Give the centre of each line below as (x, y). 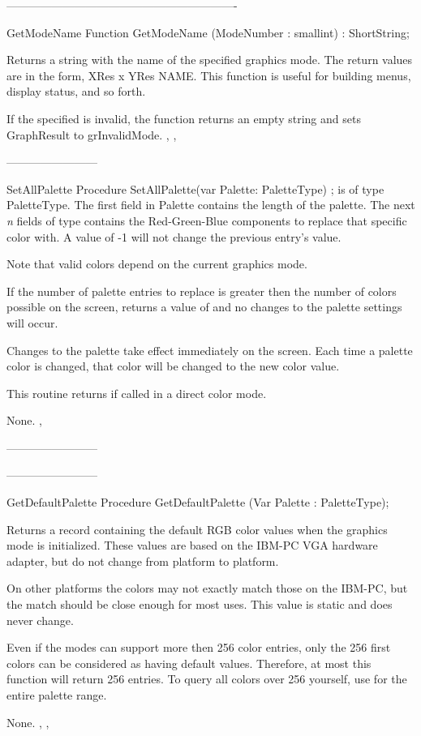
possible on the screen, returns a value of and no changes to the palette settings (204, 307)
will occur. (32, 322)
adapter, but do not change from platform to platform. (143, 561)
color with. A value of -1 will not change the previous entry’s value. (174, 236)
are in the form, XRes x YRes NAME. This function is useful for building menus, (209, 75)
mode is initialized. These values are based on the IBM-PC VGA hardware (192, 545)
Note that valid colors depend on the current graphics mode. (157, 264)
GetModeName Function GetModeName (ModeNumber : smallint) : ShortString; (208, 32)
